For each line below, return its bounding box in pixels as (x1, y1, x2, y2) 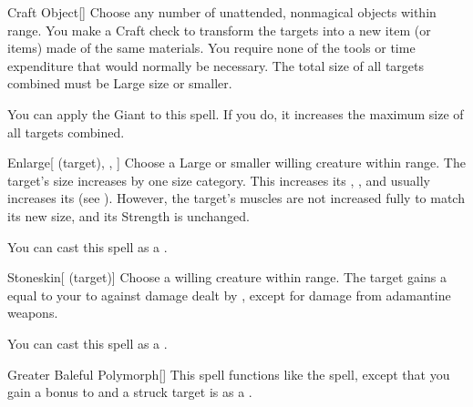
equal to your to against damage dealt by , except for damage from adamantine (7, 285, 451, 304)
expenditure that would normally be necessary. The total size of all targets (7, 56, 425, 75)
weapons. (7, 303, 58, 322)
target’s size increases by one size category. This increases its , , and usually (7, 170, 431, 189)
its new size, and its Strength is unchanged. (7, 206, 250, 225)
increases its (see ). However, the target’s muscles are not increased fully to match (7, 188, 465, 208)
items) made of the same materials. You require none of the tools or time (7, 38, 416, 57)
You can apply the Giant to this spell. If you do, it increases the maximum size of (7, 104, 464, 123)
